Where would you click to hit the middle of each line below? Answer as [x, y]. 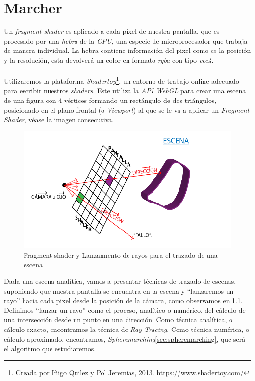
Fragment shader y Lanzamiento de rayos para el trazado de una [121, 255]
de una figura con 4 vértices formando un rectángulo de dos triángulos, [110, 100]
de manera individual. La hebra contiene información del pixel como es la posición [127, 50]
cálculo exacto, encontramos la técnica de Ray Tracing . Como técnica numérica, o [127, 329]
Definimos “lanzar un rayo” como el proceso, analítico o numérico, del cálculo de [125, 310]
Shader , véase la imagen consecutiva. [59, 119]
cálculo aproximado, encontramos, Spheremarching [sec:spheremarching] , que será [125, 339]
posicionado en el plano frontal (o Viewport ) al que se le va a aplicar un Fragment [127, 110]
